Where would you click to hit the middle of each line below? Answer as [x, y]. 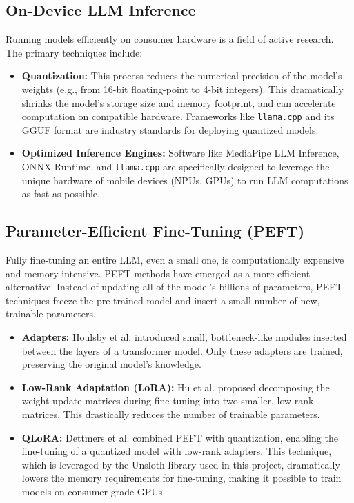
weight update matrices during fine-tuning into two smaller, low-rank [168, 401]
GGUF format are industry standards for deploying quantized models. [170, 129]
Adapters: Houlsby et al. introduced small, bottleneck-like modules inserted [184, 337]
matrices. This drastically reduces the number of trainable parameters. [171, 414]
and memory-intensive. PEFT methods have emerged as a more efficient [158, 273]
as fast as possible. [61, 194]
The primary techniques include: [74, 52]
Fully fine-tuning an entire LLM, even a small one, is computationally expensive [175, 260]
